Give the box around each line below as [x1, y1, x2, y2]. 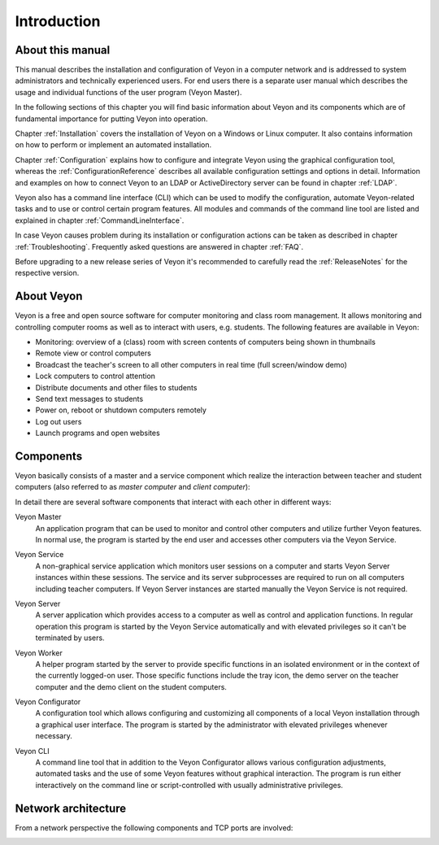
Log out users [35, 416, 82, 426]
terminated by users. [35, 633, 105, 642]
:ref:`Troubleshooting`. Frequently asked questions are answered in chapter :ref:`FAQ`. [15, 242, 304, 251]
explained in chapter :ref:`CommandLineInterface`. [15, 216, 185, 225]
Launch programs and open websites [35, 428, 160, 438]
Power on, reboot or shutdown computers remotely [35, 405, 207, 415]
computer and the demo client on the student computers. [35, 682, 228, 691]
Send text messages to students [35, 394, 144, 403]
